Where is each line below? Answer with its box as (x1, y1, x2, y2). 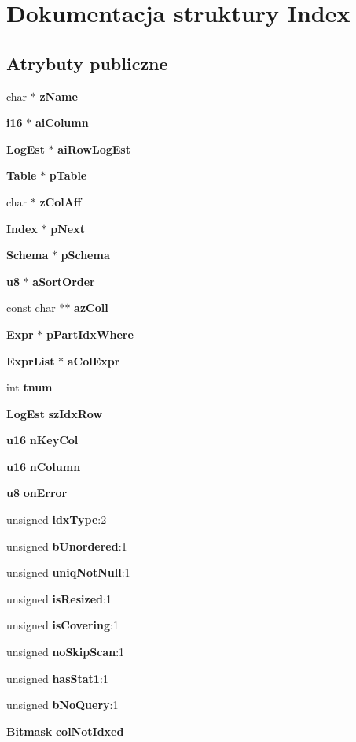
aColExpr (67, 352, 120, 369)
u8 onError (6, 484, 68, 501)
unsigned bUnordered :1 (6, 537, 127, 554)
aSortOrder (32, 273, 95, 289)
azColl (74, 299, 108, 316)
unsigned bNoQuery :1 (6, 696, 119, 713)
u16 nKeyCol (6, 432, 79, 448)
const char (6, 299, 56, 316)
